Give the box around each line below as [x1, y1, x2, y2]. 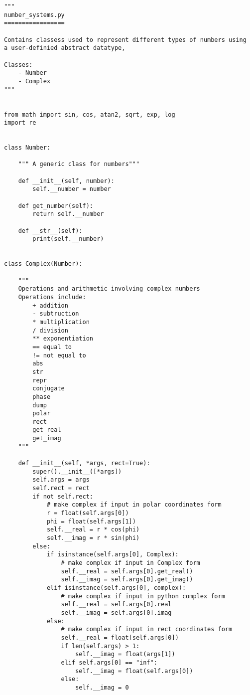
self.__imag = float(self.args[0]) [75, 667, 193, 675]
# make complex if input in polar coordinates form [46, 501, 222, 509]
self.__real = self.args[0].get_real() [61, 567, 193, 575]
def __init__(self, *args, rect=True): [18, 460, 150, 467]
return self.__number [32, 210, 104, 218]
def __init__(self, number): [18, 177, 115, 184]
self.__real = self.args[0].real [61, 601, 172, 608]
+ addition [32, 302, 68, 309]
